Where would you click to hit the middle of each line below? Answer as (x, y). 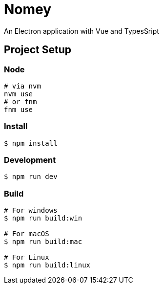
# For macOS (27, 234)
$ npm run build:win (43, 218)
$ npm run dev (31, 177)
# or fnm (20, 101)
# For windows (31, 210)
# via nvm (22, 86)
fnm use (19, 109)
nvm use (19, 94)
